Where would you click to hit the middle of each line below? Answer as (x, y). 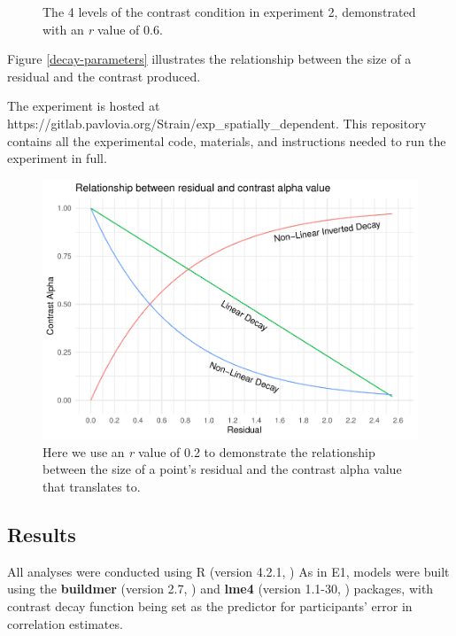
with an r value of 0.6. (103, 29)
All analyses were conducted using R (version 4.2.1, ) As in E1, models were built (228, 571)
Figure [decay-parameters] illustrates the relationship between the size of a (209, 59)
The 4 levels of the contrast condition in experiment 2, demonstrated (229, 12)
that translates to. (92, 487)
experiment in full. (57, 158)
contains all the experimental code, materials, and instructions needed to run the (227, 140)
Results (42, 535)
